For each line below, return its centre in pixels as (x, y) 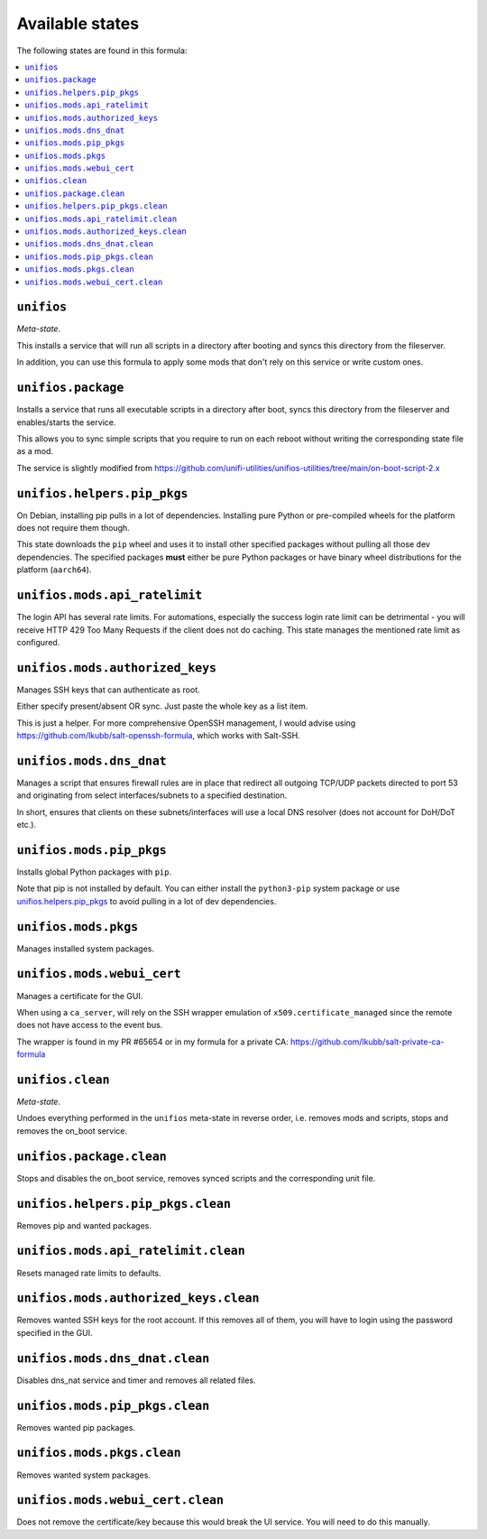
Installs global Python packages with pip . (94, 872)
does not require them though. (73, 528)
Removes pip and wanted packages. (84, 1225)
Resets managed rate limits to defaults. (89, 1273)
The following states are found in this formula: (102, 51)
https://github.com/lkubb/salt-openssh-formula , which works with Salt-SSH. (159, 735)
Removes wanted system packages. (83, 1475)
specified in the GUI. (55, 1332)
